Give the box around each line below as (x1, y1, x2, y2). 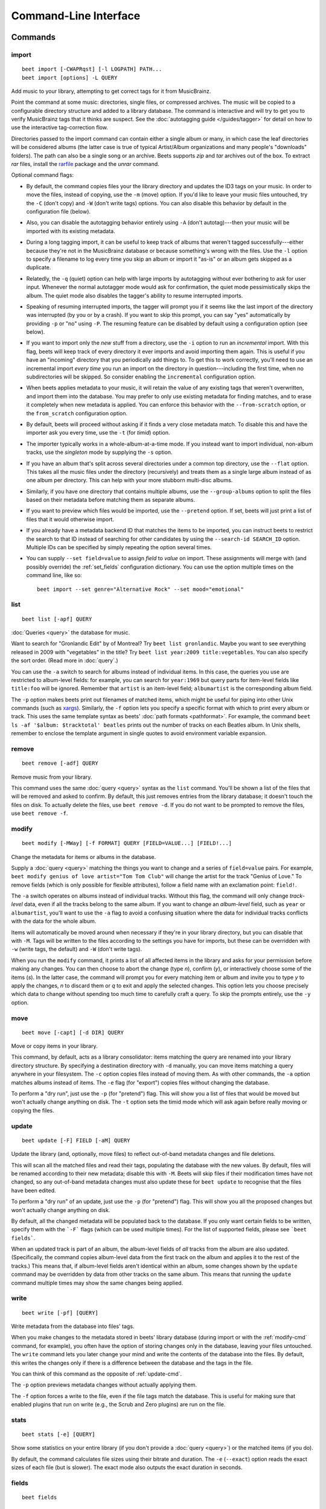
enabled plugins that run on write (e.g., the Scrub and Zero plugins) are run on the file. (11, 1401, 226, 1408)
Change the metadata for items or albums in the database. (11, 853, 156, 860)
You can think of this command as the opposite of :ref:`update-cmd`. (11, 1370, 182, 1377)
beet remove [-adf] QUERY (22, 760, 99, 767)
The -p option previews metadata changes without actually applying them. (11, 1381, 197, 1388)
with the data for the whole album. (11, 917, 97, 925)
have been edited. (11, 1187, 57, 1194)
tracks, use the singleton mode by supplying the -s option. (26, 448, 173, 456)
